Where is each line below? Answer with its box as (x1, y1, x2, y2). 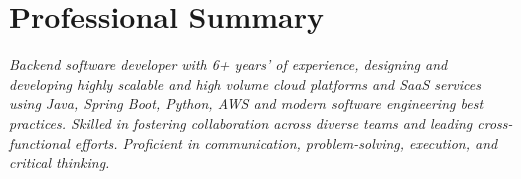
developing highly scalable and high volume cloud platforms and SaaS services (9, 73, 481, 94)
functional (9, 132, 70, 153)
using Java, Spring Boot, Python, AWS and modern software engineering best (9, 93, 484, 114)
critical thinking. (9, 152, 110, 173)
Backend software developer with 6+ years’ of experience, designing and (9, 54, 448, 75)
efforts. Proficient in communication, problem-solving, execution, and (74, 132, 498, 153)
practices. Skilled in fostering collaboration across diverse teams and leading (9, 112, 473, 133)
